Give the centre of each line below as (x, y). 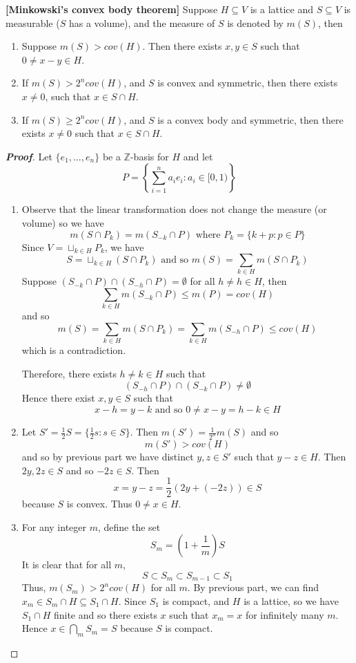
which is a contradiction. (74, 350)
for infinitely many (285, 614)
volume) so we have (63, 222)
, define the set (129, 526)
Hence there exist (58, 398)
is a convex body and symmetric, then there (250, 119)
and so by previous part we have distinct (108, 456)
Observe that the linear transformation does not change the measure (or (174, 209)
